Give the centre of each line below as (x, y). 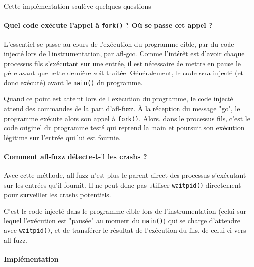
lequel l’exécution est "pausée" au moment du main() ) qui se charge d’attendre (122, 220)
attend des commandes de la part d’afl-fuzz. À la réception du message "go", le (122, 109)
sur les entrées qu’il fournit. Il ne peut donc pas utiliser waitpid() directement (123, 184)
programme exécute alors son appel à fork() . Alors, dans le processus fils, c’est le (127, 118)
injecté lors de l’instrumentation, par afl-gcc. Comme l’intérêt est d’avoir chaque (124, 54)
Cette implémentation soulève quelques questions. (78, 6)
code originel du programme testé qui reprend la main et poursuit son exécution (124, 128)
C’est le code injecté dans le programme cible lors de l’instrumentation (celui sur (125, 211)
